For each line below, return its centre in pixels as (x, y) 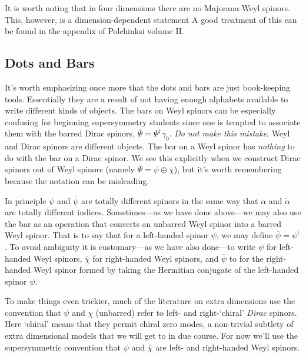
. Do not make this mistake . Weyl (229, 133)
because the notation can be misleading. (77, 180)
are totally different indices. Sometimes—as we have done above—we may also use (153, 212)
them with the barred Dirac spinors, (70, 133)
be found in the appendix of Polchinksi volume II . (94, 31)
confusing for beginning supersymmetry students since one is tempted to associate (153, 121)
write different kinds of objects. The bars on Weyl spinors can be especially (140, 110)
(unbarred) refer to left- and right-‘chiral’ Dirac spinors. (196, 312)
